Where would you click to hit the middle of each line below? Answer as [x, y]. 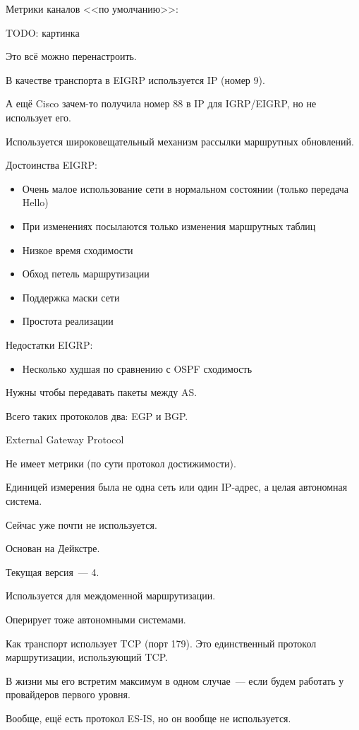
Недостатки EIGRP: [49, 344]
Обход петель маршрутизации [86, 274]
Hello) [35, 202]
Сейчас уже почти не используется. [81, 524]
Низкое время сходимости [78, 250]
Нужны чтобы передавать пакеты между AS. [102, 392]
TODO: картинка [43, 32]
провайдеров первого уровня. [68, 694]
